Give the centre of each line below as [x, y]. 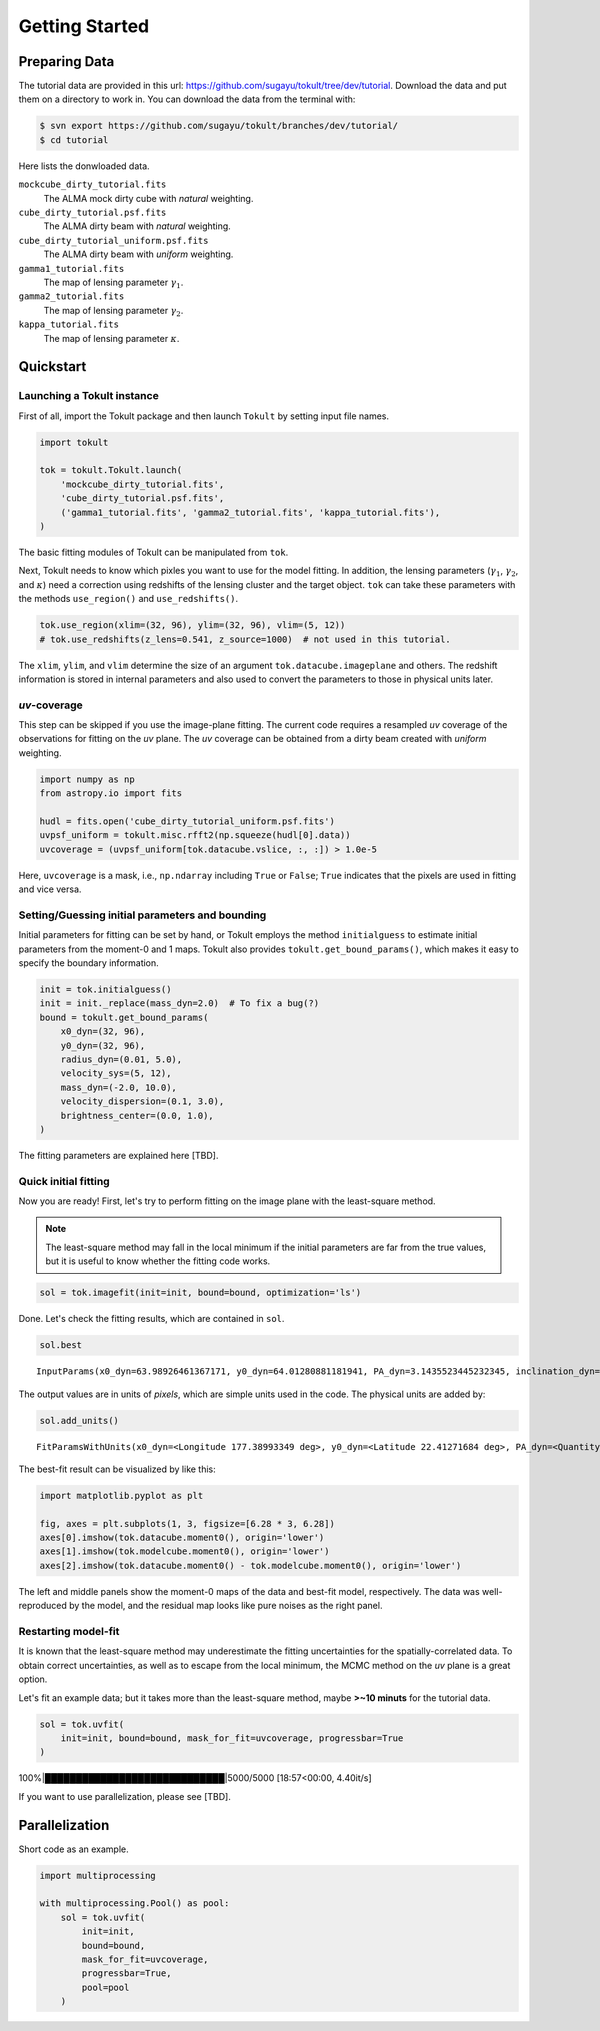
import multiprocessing [98, 1875]
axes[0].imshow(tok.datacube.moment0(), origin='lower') [182, 1538]
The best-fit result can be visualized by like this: [117, 1469]
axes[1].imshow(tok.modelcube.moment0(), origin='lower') [184, 1551]
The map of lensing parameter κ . [111, 338]
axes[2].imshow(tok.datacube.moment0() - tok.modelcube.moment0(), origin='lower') [250, 1565]
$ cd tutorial [74, 139]
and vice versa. [50, 889]
